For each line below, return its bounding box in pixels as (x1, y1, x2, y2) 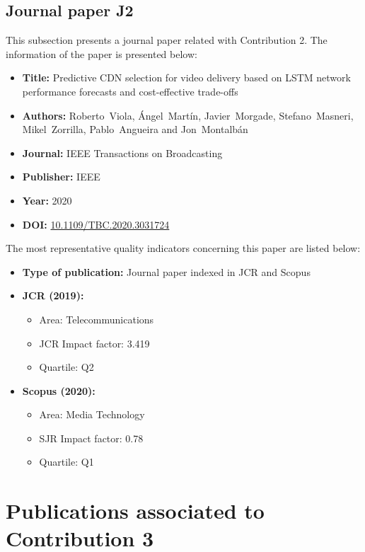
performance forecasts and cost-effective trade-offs (22, 84, 238, 98)
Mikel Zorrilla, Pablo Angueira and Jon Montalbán (22, 122, 248, 137)
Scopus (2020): (22, 383, 95, 398)
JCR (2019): (22, 288, 84, 303)
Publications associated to (6, 496, 265, 525)
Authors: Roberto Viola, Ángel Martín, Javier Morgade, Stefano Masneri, (22, 108, 354, 122)
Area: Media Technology (39, 407, 145, 422)
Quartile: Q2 (39, 360, 94, 374)
